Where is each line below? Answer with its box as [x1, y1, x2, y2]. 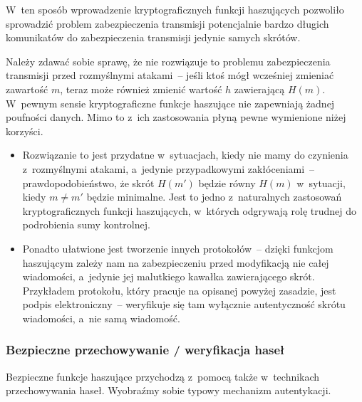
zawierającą [234, 81, 285, 96]
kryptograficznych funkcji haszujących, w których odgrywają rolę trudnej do [22, 203, 357, 218]
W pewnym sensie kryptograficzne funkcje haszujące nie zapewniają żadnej [6, 95, 335, 110]
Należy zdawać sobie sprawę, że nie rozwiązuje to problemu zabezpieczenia [6, 53, 331, 68]
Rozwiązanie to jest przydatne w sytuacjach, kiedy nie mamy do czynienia [22, 147, 348, 162]
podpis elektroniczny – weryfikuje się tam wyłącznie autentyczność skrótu [22, 297, 346, 312]
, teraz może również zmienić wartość [60, 81, 222, 96]
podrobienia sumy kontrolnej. [22, 217, 150, 232]
